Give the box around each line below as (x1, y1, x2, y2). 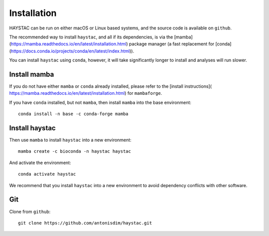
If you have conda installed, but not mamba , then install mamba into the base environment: (9, 99, 192, 105)
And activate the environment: (9, 160, 71, 166)
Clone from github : (9, 209, 51, 215)
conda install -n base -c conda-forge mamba (18, 111, 129, 117)
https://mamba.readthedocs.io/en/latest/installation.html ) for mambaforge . (9, 90, 162, 96)
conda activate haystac (18, 171, 76, 177)
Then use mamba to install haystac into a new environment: (9, 137, 132, 143)
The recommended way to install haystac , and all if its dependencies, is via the (9, 34, 173, 40)
